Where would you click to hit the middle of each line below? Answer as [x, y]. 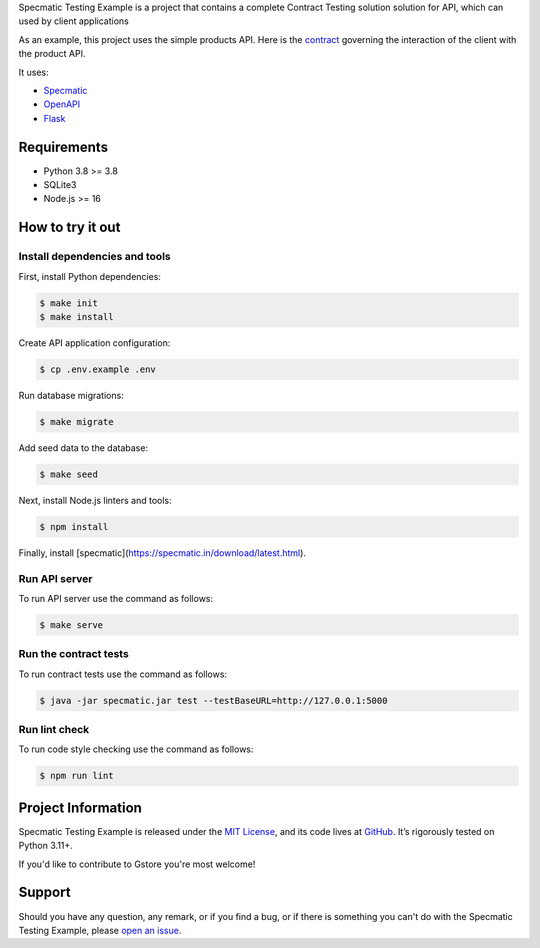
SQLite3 [60, 185]
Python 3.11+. [46, 846]
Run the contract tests [73, 654]
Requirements [63, 146]
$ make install [76, 316]
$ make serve [71, 624]
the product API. [52, 54]
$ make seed [69, 474]
